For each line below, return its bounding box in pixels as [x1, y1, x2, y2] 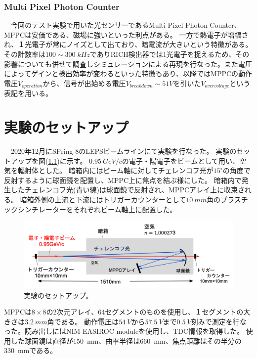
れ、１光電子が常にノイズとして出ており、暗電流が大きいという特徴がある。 [4, 39, 253, 49]
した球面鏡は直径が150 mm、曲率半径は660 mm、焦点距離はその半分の [10, 335, 242, 346]
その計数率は [4, 49, 45, 59]
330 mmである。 [4, 345, 57, 356]
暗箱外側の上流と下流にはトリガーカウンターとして [20, 194, 186, 204]
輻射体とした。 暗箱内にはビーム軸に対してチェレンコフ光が [17, 165, 214, 176]
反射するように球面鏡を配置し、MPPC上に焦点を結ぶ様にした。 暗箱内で [4, 175, 242, 185]
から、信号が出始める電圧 [43, 78, 126, 88]
